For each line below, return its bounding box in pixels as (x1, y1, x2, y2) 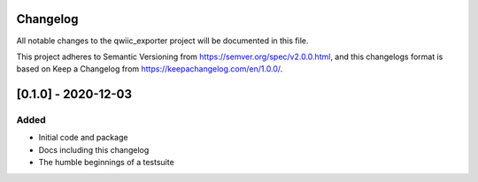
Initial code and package (38, 133, 128, 143)
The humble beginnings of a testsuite (38, 157, 174, 168)
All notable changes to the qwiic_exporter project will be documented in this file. (16, 35, 309, 46)
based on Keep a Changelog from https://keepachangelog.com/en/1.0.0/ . (16, 64, 283, 74)
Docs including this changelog (38, 144, 150, 155)
